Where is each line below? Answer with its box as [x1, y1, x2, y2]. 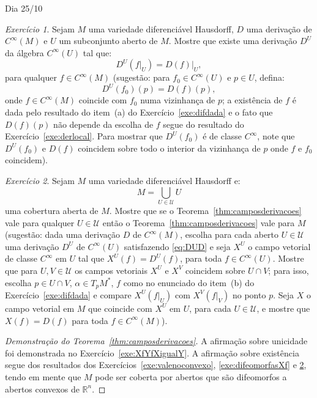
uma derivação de [246, 22, 312, 35]
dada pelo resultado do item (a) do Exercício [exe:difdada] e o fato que [5, 106, 273, 119]
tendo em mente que [5, 370, 81, 383]
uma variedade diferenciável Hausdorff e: [88, 174, 241, 187]
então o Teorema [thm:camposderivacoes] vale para [102, 216, 295, 229]
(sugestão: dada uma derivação [5, 228, 121, 241]
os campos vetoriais [75, 263, 148, 276]
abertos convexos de [5, 382, 80, 395]
